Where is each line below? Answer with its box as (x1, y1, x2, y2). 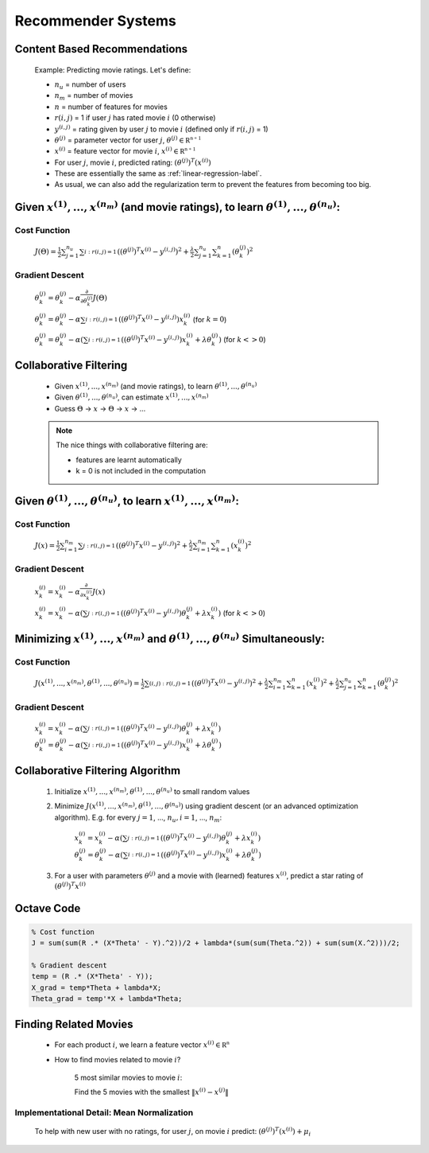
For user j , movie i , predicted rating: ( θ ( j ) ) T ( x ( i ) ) (54, 157, 211, 167)
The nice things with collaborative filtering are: (56, 440, 208, 450)
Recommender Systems (14, 12, 176, 29)
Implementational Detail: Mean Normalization (14, 1107, 194, 1118)
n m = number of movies (54, 91, 133, 103)
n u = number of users (54, 80, 126, 91)
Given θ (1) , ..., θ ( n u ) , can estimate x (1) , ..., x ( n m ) (54, 391, 209, 402)
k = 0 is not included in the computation (75, 466, 207, 476)
